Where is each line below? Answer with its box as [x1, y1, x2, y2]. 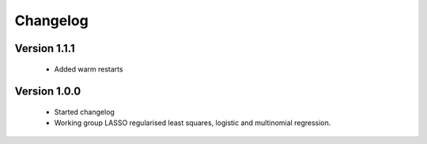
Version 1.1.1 [14, 42, 75, 55]
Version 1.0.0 [14, 85, 81, 98]
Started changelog [54, 107, 115, 116]
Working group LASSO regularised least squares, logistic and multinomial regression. [54, 118, 331, 127]
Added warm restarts [54, 64, 123, 74]
